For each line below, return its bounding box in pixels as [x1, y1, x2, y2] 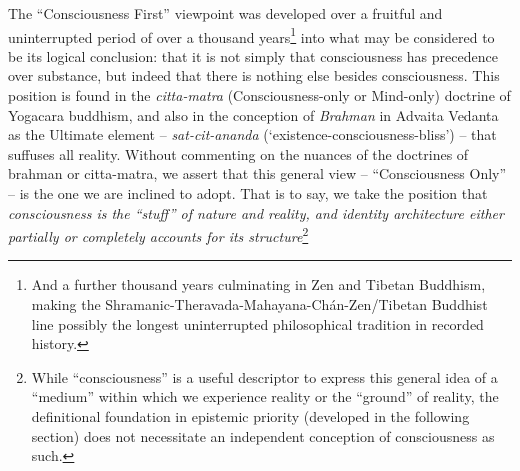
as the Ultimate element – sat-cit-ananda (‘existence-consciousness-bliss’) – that [8, 124, 497, 145]
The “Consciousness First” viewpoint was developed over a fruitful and [8, 3, 443, 23]
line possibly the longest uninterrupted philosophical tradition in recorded [31, 313, 484, 334]
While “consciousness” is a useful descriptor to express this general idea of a [31, 366, 498, 387]
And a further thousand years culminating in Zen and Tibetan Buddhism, [31, 274, 486, 295]
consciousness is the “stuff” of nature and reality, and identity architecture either [8, 202, 504, 223]
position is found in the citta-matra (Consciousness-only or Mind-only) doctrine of [8, 85, 511, 106]
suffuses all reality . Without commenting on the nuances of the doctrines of [8, 143, 469, 164]
